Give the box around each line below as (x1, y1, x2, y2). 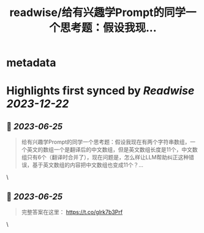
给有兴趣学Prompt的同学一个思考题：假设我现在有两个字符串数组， (21, 139, 191, 146)
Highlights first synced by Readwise (6, 84, 195, 98)
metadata (6, 56, 56, 70)
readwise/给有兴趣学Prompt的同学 (9, 6, 186, 20)
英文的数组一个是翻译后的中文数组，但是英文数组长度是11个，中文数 (26, 146, 198, 153)
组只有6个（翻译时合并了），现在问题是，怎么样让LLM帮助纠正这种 (21, 154, 189, 161)
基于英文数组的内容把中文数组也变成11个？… (32, 161, 144, 169)
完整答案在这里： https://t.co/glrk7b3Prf (21, 208, 123, 215)
